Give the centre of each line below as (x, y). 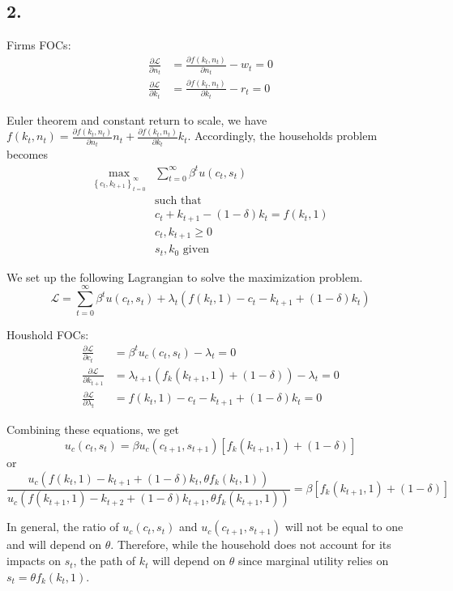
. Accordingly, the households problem (282, 136)
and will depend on (54, 544)
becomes (28, 154)
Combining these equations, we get (93, 429)
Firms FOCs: (39, 45)
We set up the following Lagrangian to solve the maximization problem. (185, 276)
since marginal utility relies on (313, 561)
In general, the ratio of (63, 527)
